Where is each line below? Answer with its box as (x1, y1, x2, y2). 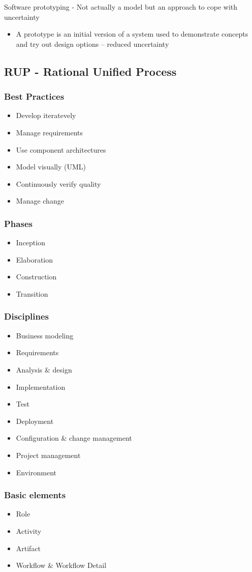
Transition (16, 288, 48, 299)
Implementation (16, 381, 66, 392)
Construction (16, 271, 57, 282)
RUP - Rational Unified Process (4, 63, 177, 79)
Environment (16, 467, 56, 477)
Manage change (16, 195, 64, 206)
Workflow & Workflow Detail (16, 560, 107, 570)
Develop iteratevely (16, 110, 76, 121)
